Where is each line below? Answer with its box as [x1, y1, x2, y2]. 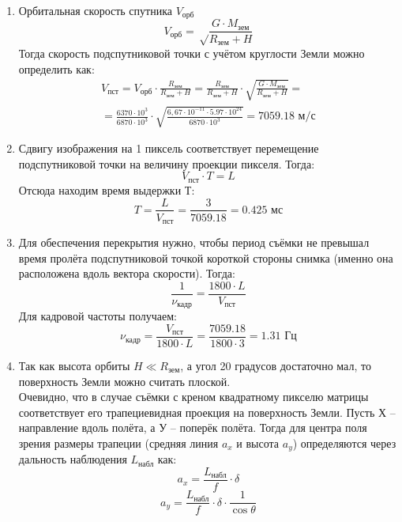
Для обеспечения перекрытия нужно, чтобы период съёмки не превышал [18, 234, 370, 251]
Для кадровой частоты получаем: [18, 308, 177, 324]
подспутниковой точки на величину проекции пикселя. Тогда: [18, 155, 315, 172]
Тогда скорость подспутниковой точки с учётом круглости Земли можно [18, 44, 365, 61]
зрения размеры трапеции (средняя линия [18, 434, 219, 451]
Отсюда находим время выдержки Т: [18, 181, 195, 198]
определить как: [18, 60, 95, 77]
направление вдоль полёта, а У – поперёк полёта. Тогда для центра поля [18, 419, 367, 436]
